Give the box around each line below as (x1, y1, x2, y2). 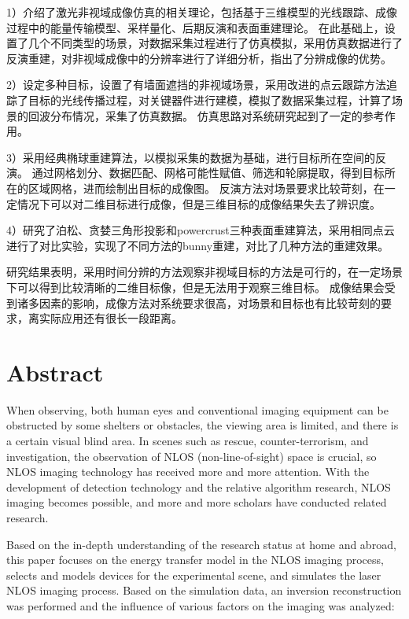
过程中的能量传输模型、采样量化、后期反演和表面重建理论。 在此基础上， (6, 19, 385, 35)
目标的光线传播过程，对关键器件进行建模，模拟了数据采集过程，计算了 (28, 91, 392, 108)
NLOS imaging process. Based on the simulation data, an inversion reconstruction (6, 582, 402, 599)
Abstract (6, 356, 104, 388)
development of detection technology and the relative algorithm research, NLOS (6, 478, 391, 495)
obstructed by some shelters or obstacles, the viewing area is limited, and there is (6, 417, 399, 433)
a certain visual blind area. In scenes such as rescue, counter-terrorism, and (6, 433, 369, 448)
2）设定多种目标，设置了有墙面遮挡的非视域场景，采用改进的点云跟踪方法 (6, 76, 386, 93)
